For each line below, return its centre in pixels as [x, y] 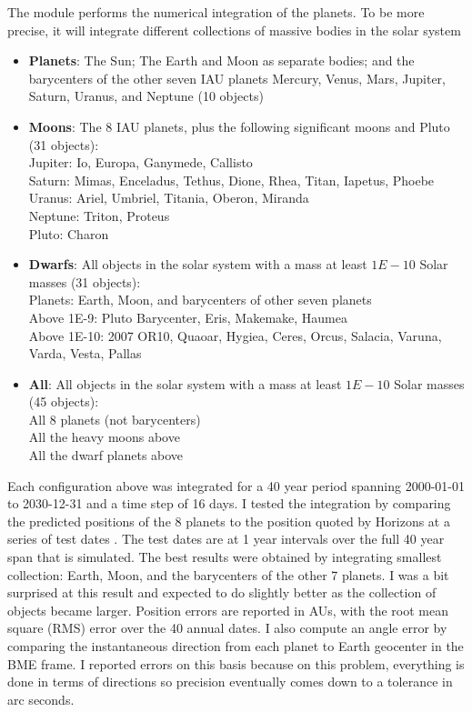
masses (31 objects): [85, 281]
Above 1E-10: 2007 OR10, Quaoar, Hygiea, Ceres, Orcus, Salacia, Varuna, [235, 335]
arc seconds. [41, 699]
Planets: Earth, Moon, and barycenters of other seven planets [200, 300]
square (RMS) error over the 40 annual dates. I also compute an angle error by [227, 628]
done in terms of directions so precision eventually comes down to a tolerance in [230, 682]
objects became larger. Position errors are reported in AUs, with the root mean [228, 610]
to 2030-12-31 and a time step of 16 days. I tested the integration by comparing [229, 503]
